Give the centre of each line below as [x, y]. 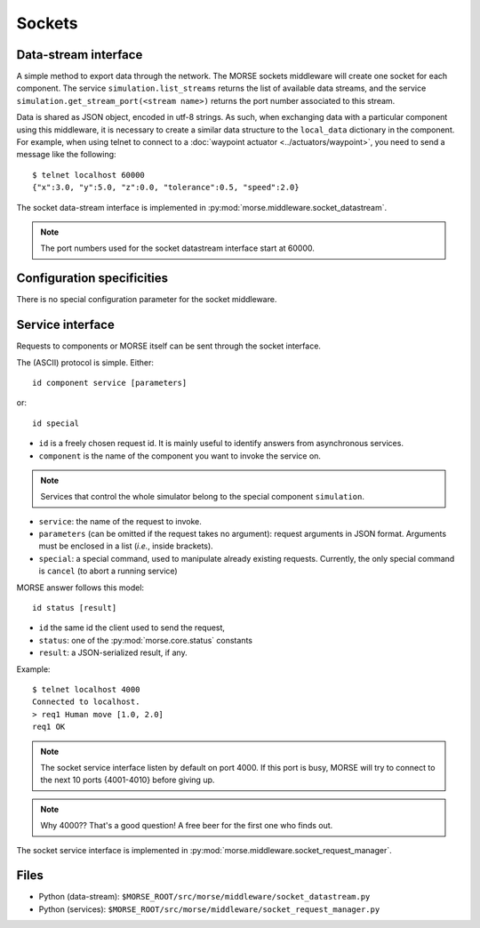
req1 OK [49, 727]
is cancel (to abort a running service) [108, 571]
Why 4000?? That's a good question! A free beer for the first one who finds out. [187, 826]
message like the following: [66, 155]
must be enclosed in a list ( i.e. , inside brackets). [126, 546]
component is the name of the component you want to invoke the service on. [180, 456]
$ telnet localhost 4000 [86, 689]
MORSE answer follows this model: [80, 588]
